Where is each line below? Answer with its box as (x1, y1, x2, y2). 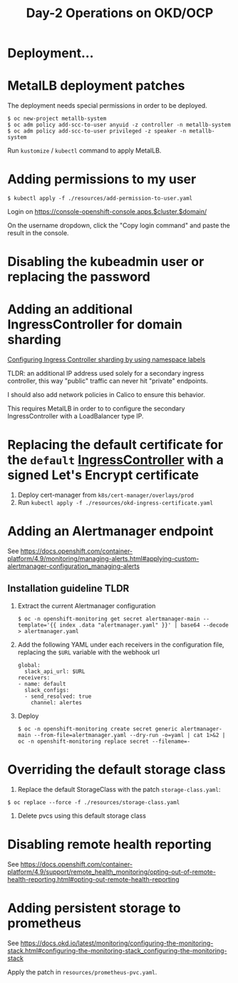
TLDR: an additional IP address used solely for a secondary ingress (7, 369, 205, 378)
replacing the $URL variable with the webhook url (17, 647, 160, 657)
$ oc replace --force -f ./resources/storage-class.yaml (7, 798, 180, 806)
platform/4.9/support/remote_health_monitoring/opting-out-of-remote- (7, 868, 216, 876)
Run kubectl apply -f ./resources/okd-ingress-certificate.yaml (17, 498, 214, 507)
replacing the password (7, 269, 151, 285)
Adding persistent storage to (7, 900, 181, 916)
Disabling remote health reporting (7, 836, 212, 853)
